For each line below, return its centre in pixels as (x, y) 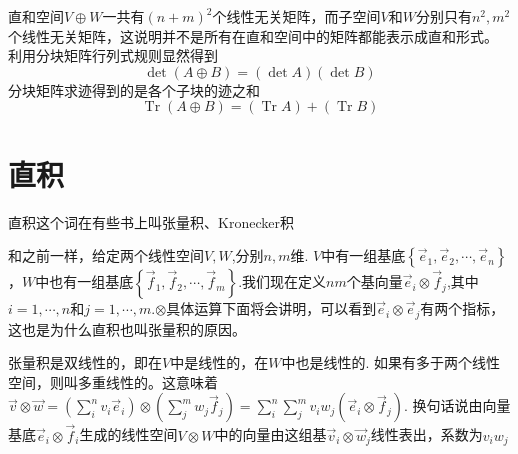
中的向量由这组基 (270, 434)
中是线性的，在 (219, 362)
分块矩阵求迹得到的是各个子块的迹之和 (134, 89)
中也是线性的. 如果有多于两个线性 (390, 362)
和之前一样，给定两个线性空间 (106, 255)
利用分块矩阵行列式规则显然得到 (113, 55)
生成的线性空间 (128, 434)
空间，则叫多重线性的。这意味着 (113, 381)
